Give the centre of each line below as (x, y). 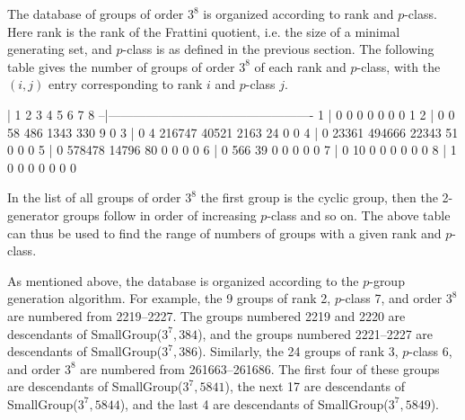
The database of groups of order (96, 13)
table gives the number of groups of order (121, 66)
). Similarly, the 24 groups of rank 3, (298, 351)
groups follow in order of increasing (160, 214)
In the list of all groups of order (94, 197)
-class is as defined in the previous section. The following (278, 49)
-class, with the (399, 66)
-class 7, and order (391, 298)
